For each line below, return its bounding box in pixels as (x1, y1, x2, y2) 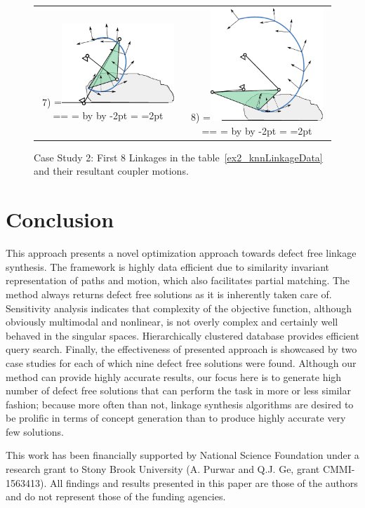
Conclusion (6, 205, 114, 234)
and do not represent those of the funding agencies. (6, 489, 226, 504)
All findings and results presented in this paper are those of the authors (49, 475, 358, 490)
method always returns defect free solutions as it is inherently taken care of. (6, 286, 332, 301)
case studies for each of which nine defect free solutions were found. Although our (6, 355, 357, 370)
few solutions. (6, 424, 64, 439)
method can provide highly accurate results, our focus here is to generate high (6, 369, 342, 384)
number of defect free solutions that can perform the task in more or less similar (6, 383, 351, 398)
